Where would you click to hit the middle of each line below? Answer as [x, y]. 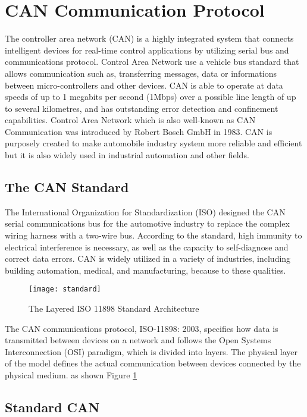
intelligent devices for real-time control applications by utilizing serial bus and [147, 50]
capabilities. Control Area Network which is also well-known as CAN [130, 120]
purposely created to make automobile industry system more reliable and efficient [153, 143]
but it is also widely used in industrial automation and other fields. [127, 155]
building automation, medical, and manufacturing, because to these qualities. [145, 270]
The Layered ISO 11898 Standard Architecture [114, 308]
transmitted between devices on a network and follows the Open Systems [138, 340]
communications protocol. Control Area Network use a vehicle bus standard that [152, 62]
